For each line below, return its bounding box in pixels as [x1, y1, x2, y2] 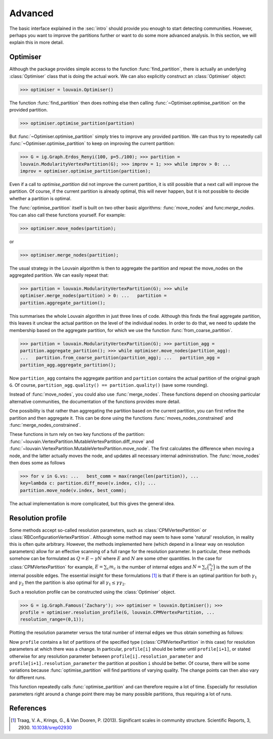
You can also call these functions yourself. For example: [9, 212, 126, 218]
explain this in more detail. [9, 40, 64, 46]
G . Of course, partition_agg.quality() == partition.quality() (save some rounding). [9, 382, 209, 388]
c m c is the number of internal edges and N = [107, 564, 202, 571]
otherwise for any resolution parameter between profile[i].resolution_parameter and [9, 653, 203, 659]
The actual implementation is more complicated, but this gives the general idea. [9, 500, 175, 506]
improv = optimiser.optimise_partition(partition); [20, 168, 151, 174]
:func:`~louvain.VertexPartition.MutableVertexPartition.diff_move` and [9, 438, 154, 445]
